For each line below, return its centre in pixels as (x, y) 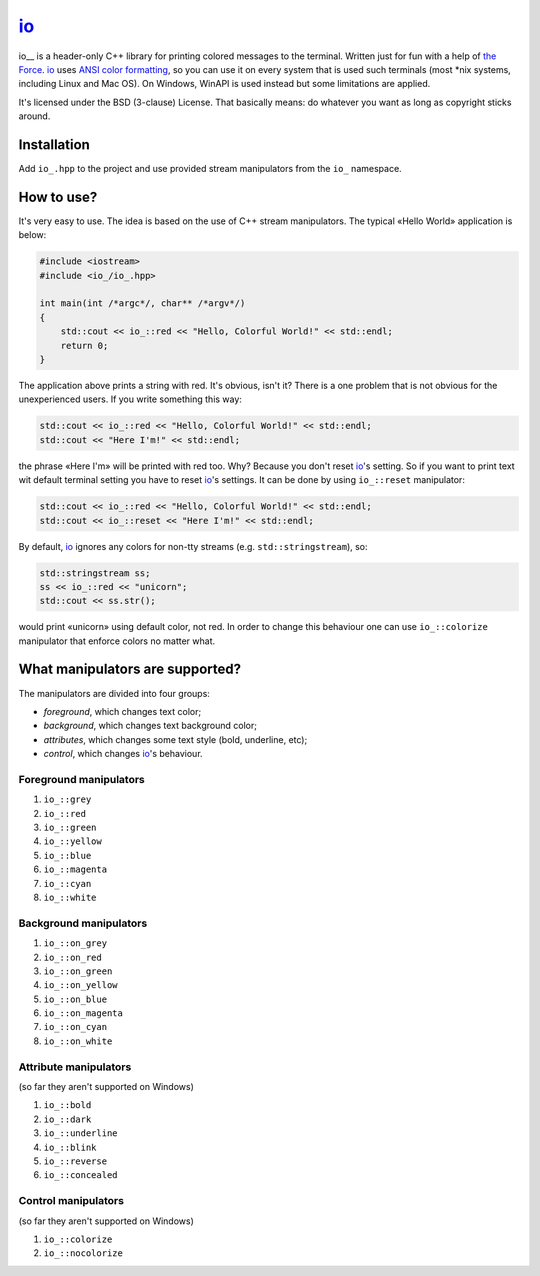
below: (32, 235)
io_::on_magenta (83, 1013)
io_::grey (67, 799)
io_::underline (81, 1133)
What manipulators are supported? (130, 669)
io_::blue (67, 855)
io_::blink (70, 1147)
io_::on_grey (75, 943)
